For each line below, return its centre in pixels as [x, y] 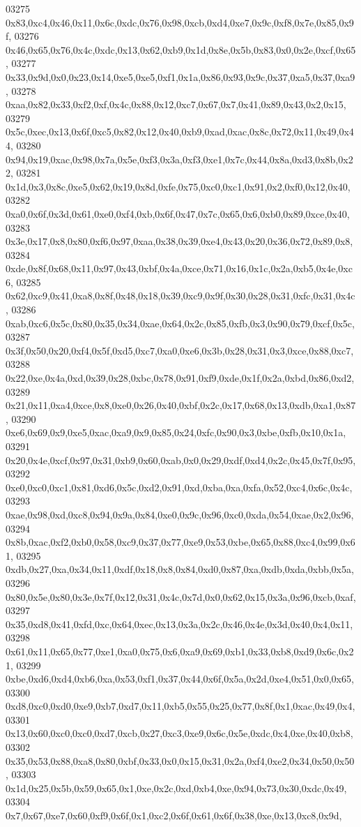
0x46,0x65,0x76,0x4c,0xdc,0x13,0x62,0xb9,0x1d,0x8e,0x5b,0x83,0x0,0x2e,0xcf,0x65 [181, 49]
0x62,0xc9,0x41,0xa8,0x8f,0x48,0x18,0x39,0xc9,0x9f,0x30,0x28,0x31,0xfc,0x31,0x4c [180, 296]
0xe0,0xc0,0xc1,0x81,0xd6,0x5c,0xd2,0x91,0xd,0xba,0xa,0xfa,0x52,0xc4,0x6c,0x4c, [179, 487]
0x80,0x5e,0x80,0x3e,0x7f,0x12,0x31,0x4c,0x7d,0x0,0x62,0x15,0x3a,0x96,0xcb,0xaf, [181, 596]
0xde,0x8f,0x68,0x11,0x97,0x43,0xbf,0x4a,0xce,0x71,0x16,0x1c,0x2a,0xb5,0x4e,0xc [179, 268]
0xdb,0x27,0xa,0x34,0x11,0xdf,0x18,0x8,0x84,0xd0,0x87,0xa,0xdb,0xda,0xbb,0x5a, [180, 569]
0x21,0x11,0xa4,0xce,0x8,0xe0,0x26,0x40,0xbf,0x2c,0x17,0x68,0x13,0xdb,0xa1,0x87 [181, 405]
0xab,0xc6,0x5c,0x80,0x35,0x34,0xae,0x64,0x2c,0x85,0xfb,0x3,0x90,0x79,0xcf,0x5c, [180, 323]
